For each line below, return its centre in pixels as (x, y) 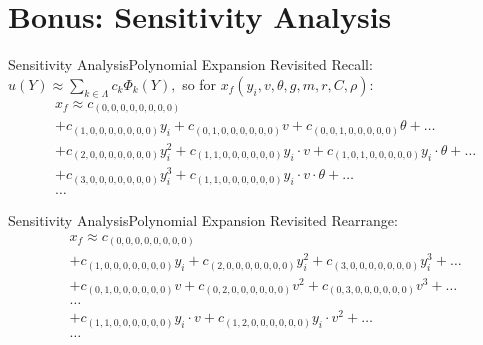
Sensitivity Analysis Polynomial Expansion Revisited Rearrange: (203, 219)
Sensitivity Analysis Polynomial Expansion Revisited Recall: (190, 64)
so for (199, 83)
